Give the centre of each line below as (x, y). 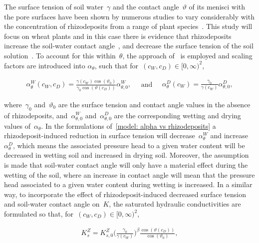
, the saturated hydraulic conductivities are (175, 204)
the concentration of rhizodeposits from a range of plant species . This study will (128, 26)
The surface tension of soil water (54, 6)
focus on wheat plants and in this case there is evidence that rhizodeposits (118, 36)
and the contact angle (146, 6)
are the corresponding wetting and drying (177, 115)
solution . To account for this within (60, 55)
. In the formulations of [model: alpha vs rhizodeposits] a (129, 125)
